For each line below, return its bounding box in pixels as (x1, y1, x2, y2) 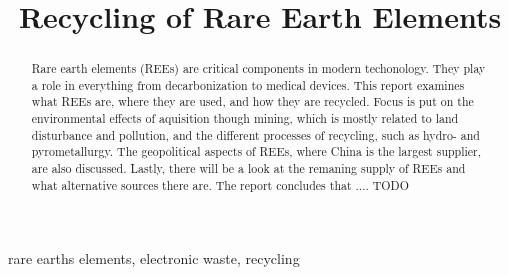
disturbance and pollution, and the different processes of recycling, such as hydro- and (31, 126, 480, 143)
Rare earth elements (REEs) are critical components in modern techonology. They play (31, 60, 486, 77)
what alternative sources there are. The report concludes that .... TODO (31, 176, 409, 193)
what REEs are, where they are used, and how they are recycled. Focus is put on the (31, 93, 474, 110)
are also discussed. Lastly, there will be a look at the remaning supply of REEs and (31, 160, 466, 177)
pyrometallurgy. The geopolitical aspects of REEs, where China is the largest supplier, (31, 143, 482, 160)
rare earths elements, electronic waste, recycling (8, 248, 300, 269)
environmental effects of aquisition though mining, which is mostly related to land (31, 110, 459, 127)
